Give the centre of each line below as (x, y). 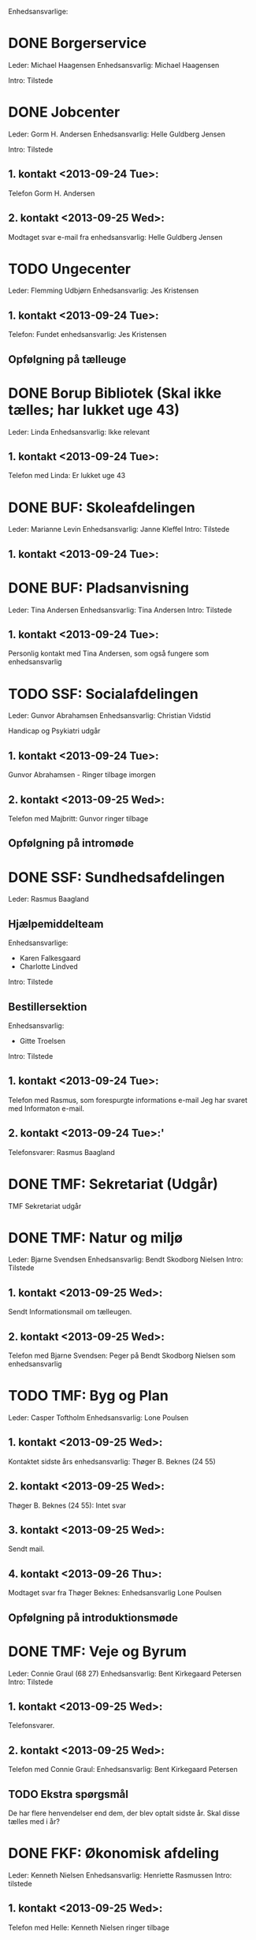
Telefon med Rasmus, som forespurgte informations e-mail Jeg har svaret (128, 1100)
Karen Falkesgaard (50, 959)
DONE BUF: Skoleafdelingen (102, 507)
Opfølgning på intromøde (71, 843)
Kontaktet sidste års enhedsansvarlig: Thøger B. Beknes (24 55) (112, 1461)
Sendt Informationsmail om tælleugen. (70, 1312)
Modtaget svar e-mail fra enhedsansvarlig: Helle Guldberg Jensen (115, 237)
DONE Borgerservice (78, 43)
